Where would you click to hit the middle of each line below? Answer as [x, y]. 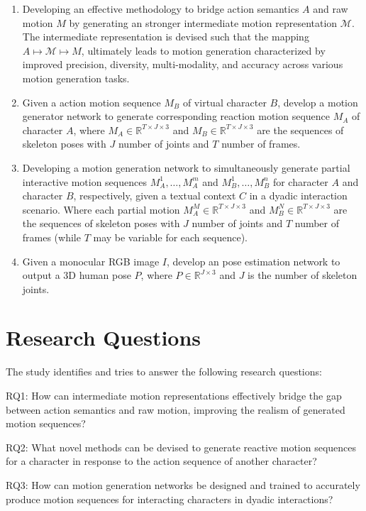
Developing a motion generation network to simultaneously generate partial [186, 167]
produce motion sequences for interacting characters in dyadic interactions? [170, 499]
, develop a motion [318, 102]
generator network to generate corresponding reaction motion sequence [176, 116]
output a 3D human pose [77, 275]
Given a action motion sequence [91, 102]
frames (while [51, 237]
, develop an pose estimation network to [253, 261]
